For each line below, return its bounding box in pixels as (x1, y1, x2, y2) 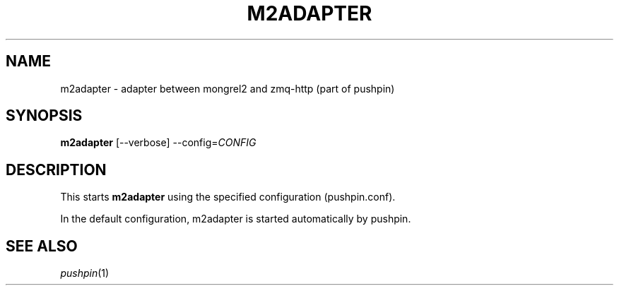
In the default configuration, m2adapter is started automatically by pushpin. (60, 213, 411, 225)
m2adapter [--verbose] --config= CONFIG (60, 136, 257, 149)
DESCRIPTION (6, 160, 107, 179)
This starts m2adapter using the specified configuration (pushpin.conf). (60, 191, 396, 203)
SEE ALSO (6, 237, 78, 255)
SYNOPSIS (6, 107, 83, 125)
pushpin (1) (60, 267, 110, 280)
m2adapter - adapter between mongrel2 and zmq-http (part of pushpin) (60, 82, 395, 95)
